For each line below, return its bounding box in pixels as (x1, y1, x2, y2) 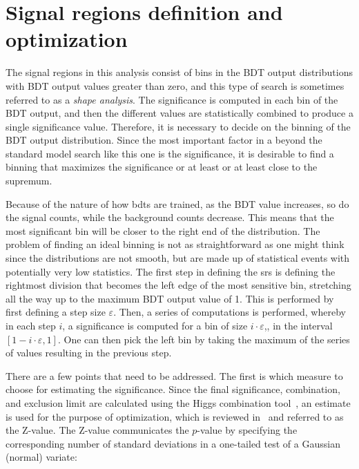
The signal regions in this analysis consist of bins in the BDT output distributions (6, 65, 353, 79)
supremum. (6, 173, 52, 188)
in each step (6, 318, 56, 332)
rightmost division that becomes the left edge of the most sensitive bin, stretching (6, 278, 351, 292)
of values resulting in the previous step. (6, 345, 172, 360)
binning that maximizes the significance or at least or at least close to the (6, 160, 318, 174)
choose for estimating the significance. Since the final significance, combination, (6, 382, 340, 396)
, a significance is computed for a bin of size (62, 318, 248, 332)
